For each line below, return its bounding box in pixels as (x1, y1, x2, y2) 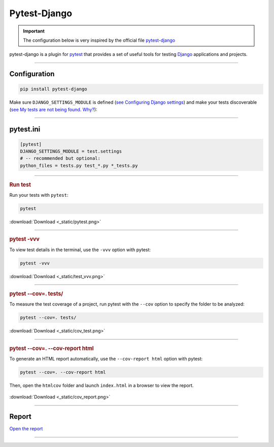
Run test (9, 181, 31, 188)
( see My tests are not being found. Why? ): (9, 106, 97, 112)
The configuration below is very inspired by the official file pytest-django (23, 37, 175, 43)
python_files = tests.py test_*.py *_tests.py (20, 163, 138, 168)
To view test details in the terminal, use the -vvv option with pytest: (9, 247, 151, 253)
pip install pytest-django (20, 86, 87, 92)
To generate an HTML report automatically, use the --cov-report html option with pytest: (9, 356, 203, 362)
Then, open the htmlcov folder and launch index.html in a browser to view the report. (9, 382, 194, 389)
